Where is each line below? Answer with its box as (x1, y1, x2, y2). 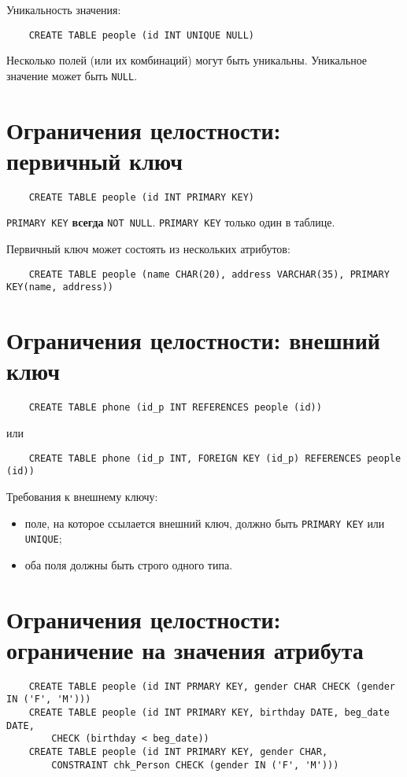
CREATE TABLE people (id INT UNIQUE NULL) (28, 29, 254, 41)
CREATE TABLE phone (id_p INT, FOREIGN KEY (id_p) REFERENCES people (28, 452, 401, 464)
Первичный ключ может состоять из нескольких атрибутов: (6, 241, 290, 257)
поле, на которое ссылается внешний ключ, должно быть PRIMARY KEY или (24, 514, 385, 531)
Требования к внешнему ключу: (6, 488, 158, 504)
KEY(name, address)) (6, 282, 114, 293)
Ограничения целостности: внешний (6, 324, 380, 356)
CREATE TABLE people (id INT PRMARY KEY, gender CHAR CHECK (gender (28, 680, 395, 692)
